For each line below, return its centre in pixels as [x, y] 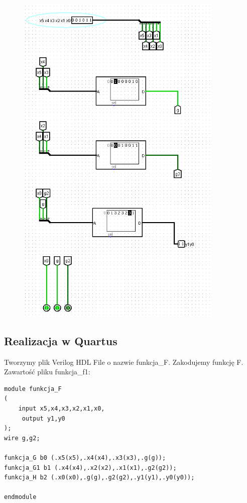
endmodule [20, 497]
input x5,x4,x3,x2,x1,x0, [61, 409]
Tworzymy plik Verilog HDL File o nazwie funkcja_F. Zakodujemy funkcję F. [124, 362]
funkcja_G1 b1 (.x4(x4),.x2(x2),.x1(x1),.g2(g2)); [90, 468]
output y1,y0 [43, 418]
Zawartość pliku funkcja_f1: [47, 372]
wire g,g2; [22, 438]
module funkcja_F [33, 389]
